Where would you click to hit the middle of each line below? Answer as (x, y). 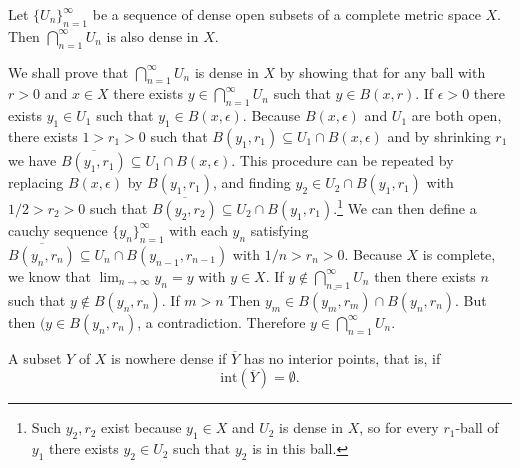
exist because (141, 427)
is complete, (459, 253)
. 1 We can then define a (405, 206)
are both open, (456, 115)
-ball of (477, 427)
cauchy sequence (58, 229)
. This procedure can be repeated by (342, 160)
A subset (35, 357)
